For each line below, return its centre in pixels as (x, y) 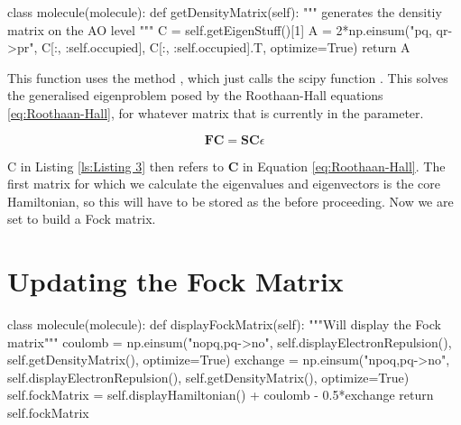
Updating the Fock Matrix (175, 281)
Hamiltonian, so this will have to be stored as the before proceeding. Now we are (230, 201)
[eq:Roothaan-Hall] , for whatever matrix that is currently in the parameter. (216, 112)
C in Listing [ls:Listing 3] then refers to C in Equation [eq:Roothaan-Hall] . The (226, 166)
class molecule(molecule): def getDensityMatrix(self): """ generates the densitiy (225, 12)
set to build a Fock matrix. (82, 219)
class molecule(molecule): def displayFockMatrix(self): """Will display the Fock (224, 324)
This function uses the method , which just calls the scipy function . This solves (228, 77)
